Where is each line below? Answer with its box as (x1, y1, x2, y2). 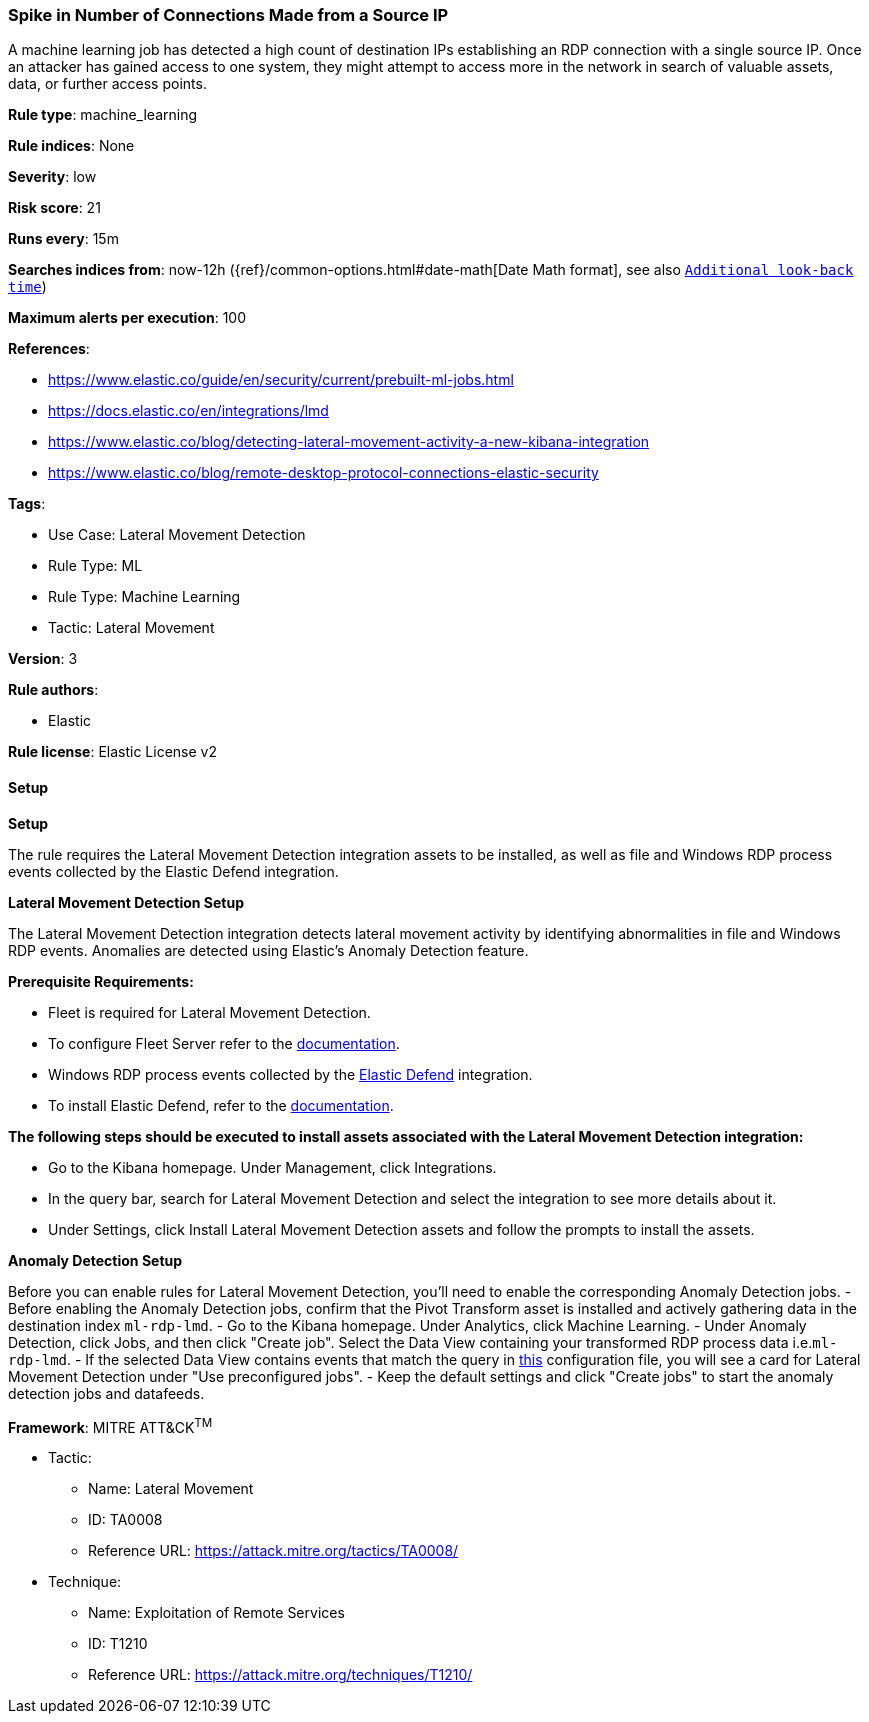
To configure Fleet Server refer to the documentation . (48, 1034, 400, 1052)
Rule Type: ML (48, 557, 143, 575)
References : (8, 340, 90, 358)
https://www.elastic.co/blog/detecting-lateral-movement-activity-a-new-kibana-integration (48, 433, 650, 451)
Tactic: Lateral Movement (48, 619, 215, 637)
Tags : (8, 495, 46, 513)
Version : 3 (8, 650, 78, 668)
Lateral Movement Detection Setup (8, 893, 244, 911)
